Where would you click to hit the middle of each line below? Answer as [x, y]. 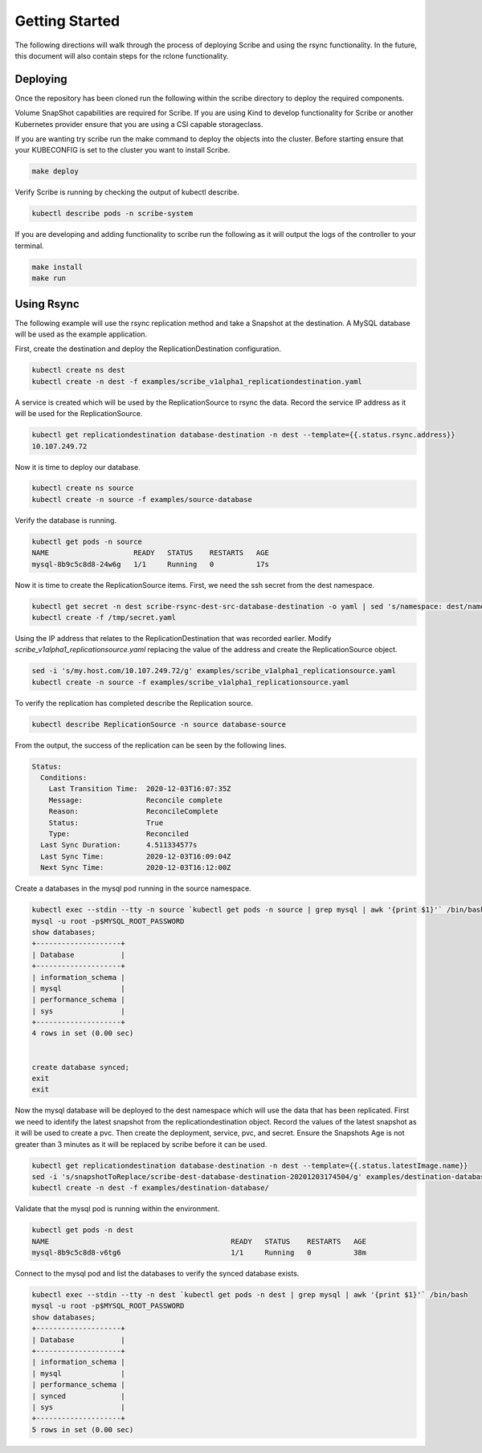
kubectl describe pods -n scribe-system [112, 214]
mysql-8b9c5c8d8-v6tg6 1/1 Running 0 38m [199, 1253]
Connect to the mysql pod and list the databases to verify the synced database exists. [157, 1274]
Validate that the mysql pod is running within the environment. [117, 1209]
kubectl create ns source [83, 488]
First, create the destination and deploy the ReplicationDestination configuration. [148, 349]
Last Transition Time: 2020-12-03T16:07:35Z [140, 789]
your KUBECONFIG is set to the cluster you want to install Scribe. [123, 150]
